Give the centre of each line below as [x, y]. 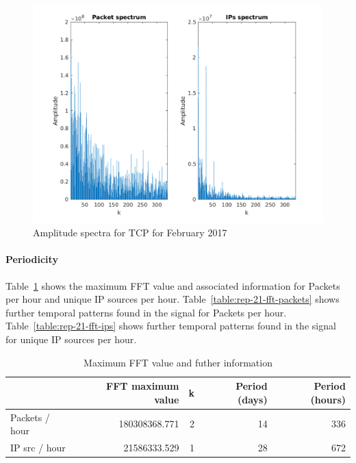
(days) [252, 399]
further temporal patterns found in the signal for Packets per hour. [146, 312]
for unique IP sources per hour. [71, 339]
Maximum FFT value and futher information [178, 362]
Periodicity [32, 259]
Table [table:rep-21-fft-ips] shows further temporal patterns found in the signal [171, 326]
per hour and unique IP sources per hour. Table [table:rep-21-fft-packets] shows [173, 299]
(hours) [328, 399]
